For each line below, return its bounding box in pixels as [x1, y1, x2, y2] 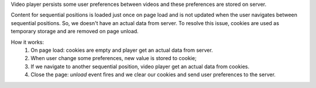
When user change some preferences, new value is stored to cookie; [30, 55, 197, 62]
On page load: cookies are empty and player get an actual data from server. [30, 47, 213, 54]
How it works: [11, 38, 44, 45]
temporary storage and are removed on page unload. [11, 28, 139, 35]
